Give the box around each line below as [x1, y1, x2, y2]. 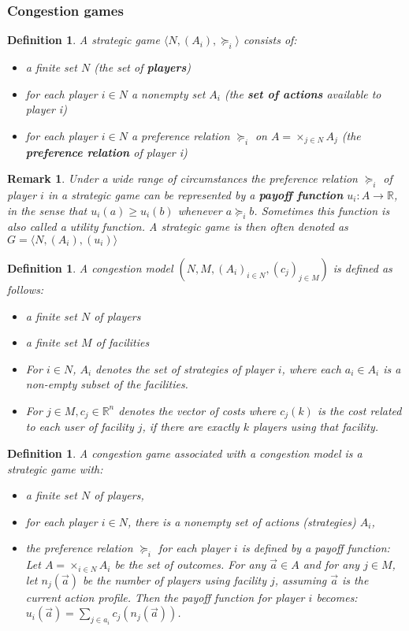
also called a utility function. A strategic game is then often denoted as [7, 218, 348, 235]
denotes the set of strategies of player [95, 360, 274, 377]
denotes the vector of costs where [118, 402, 277, 418]
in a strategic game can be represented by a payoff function [47, 186, 344, 202]
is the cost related [317, 402, 402, 418]
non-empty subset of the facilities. [25, 376, 188, 392]
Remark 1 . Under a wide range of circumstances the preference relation [7, 170, 358, 187]
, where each [281, 360, 341, 377]
